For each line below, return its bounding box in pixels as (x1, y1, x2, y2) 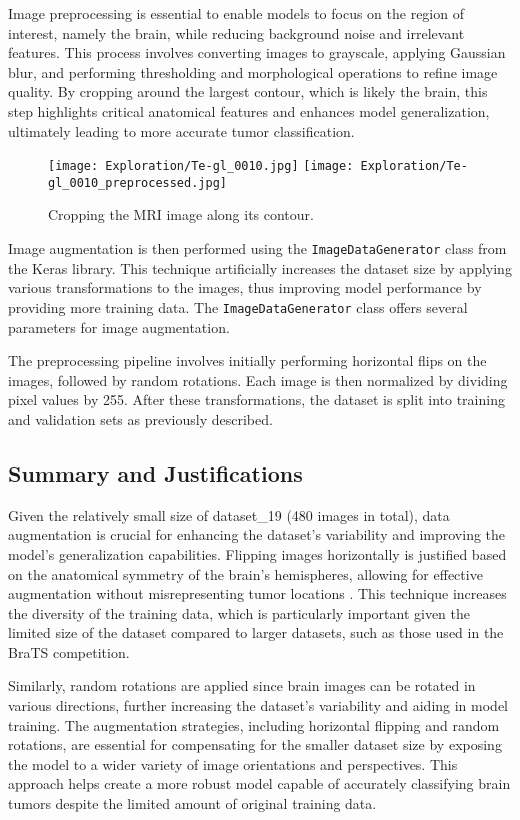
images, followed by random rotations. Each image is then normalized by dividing (8, 369, 508, 390)
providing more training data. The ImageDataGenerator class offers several (8, 296, 468, 317)
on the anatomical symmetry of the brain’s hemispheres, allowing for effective (8, 563, 483, 584)
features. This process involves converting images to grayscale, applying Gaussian (8, 42, 506, 63)
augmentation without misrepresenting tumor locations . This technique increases (8, 583, 507, 604)
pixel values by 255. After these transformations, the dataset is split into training (8, 389, 505, 410)
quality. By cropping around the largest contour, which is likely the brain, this (8, 81, 488, 102)
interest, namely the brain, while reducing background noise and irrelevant (8, 22, 465, 43)
